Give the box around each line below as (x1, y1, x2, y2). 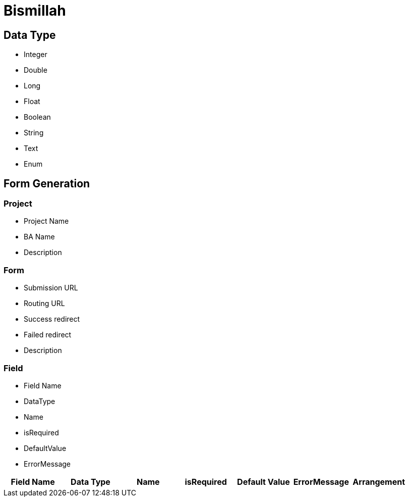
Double (24, 66, 47, 75)
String (24, 128, 44, 137)
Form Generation (4, 177, 90, 190)
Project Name (24, 217, 69, 226)
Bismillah (4, 2, 66, 19)
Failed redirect (24, 330, 72, 339)
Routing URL (24, 299, 65, 308)
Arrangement (353, 476, 405, 487)
